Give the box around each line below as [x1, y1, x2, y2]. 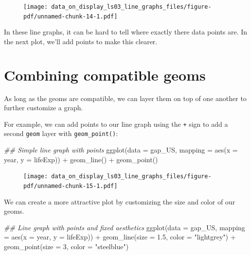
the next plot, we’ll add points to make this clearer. [4, 36, 158, 46]
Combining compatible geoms [4, 65, 206, 85]
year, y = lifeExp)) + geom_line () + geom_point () [4, 154, 158, 164]
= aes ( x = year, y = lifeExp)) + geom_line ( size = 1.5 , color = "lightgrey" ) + [4, 232, 236, 242]
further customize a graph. [4, 102, 83, 113]
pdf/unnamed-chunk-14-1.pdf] [23, 13, 118, 20]
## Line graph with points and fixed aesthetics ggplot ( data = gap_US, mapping [4, 222, 245, 232]
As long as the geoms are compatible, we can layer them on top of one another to [4, 93, 247, 103]
